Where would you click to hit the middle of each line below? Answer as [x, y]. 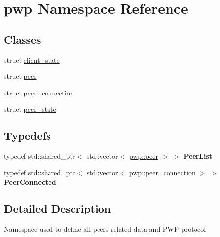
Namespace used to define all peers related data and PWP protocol [105, 229]
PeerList [198, 156]
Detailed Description [58, 208]
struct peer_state [30, 109]
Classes [23, 39]
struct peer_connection [39, 92]
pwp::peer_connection [162, 172]
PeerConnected [30, 182]
